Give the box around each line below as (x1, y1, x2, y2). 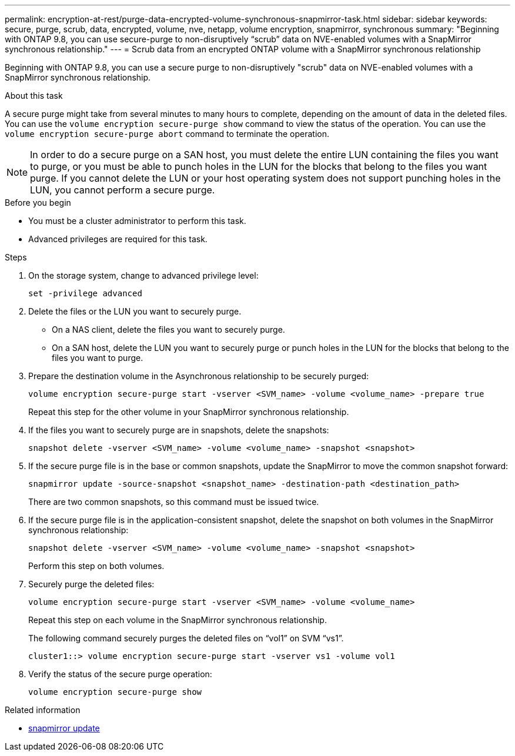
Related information (5, 705, 81, 715)
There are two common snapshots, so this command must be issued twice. (28, 497, 319, 507)
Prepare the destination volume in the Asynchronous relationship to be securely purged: (28, 371, 369, 381)
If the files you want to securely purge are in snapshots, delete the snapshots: (28, 425, 329, 435)
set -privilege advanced (28, 289, 142, 298)
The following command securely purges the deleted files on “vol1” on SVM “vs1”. (28, 633, 344, 643)
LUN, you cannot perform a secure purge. (30, 184, 215, 196)
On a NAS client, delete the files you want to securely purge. (52, 325, 285, 334)
